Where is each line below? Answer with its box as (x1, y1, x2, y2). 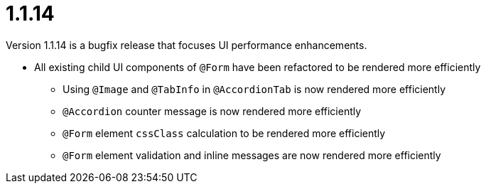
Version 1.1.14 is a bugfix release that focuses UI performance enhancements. (6, 38, 367, 51)
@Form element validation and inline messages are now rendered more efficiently (63, 148, 441, 161)
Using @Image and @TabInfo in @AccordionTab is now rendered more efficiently (63, 82, 446, 95)
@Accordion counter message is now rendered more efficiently (63, 104, 362, 117)
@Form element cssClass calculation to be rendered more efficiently (63, 126, 386, 139)
